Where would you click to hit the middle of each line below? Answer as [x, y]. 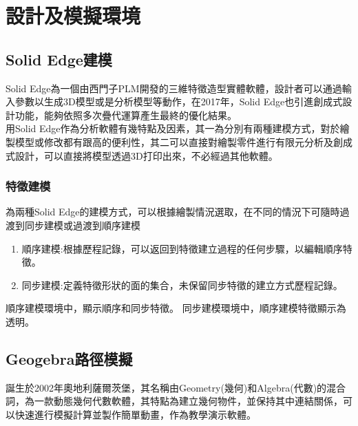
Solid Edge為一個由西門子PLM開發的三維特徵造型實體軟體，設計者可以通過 [174, 88]
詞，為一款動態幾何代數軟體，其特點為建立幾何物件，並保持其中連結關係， [174, 401]
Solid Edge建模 [59, 59]
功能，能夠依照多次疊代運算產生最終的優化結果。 [126, 115]
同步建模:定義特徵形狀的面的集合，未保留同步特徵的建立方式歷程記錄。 [182, 285]
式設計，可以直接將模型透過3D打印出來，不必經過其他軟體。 [142, 155]
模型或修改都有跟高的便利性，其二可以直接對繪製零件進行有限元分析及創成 [183, 141]
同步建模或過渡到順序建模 [82, 225]
